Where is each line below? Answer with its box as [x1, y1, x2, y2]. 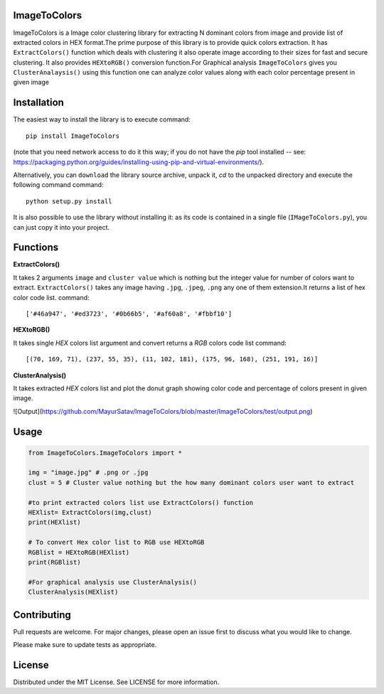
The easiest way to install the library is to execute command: [13, 115, 191, 124]
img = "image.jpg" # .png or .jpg [28, 469, 149, 476]
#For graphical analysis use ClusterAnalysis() [28, 578, 197, 586]
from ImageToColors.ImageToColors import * [28, 449, 183, 457]
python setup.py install [26, 197, 112, 205]
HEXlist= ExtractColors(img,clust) [28, 508, 152, 517]
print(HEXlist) [28, 518, 81, 526]
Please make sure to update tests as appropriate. [13, 641, 157, 649]
